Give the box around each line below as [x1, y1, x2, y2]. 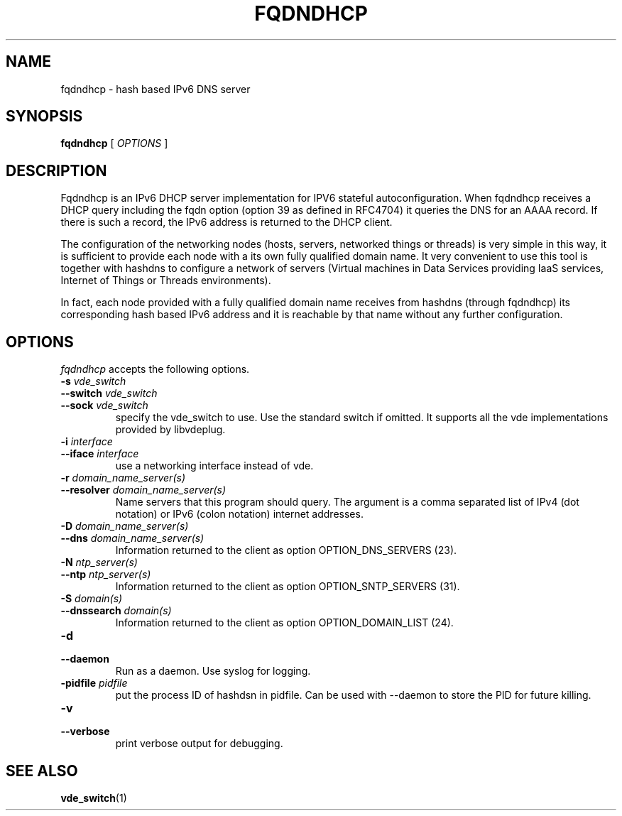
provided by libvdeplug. [115, 423, 226, 436]
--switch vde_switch [60, 387, 158, 400]
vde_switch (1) [60, 791, 127, 804]
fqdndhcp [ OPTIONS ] [60, 137, 168, 150]
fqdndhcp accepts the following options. [60, 363, 250, 376]
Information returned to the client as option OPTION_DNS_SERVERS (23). [115, 544, 457, 557]
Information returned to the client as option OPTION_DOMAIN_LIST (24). [115, 616, 454, 629]
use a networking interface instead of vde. [115, 459, 314, 472]
